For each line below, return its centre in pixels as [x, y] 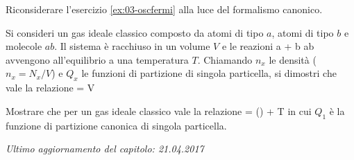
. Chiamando [225, 59]
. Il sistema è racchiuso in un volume [132, 46]
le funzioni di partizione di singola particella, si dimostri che [209, 73]
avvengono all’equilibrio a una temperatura [97, 59]
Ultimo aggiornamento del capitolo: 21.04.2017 [105, 149]
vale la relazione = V [50, 88]
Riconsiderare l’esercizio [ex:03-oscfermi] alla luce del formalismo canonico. [164, 9]
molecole [24, 46]
